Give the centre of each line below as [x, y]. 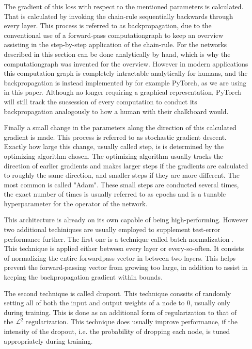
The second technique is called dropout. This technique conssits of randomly [118, 293]
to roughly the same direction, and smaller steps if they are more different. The [122, 175]
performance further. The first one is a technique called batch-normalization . [119, 239]
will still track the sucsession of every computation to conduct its [101, 101]
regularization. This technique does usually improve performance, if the [132, 322]
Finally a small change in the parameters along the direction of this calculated [120, 127]
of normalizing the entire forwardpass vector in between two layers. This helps [120, 258]
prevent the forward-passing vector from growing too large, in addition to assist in [126, 267]
